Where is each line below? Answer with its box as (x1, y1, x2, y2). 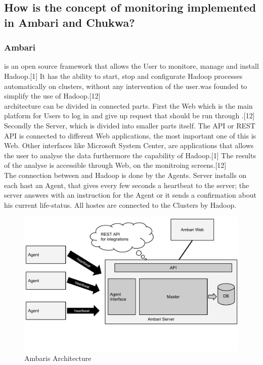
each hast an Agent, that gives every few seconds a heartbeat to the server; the (4, 179, 249, 190)
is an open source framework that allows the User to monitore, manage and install (4, 61, 259, 71)
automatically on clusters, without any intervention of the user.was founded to (4, 80, 247, 91)
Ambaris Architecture (24, 352, 92, 363)
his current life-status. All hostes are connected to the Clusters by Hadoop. (4, 199, 237, 210)
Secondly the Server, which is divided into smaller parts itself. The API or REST (4, 120, 255, 130)
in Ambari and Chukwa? (4, 14, 135, 30)
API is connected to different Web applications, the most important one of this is (4, 130, 256, 141)
